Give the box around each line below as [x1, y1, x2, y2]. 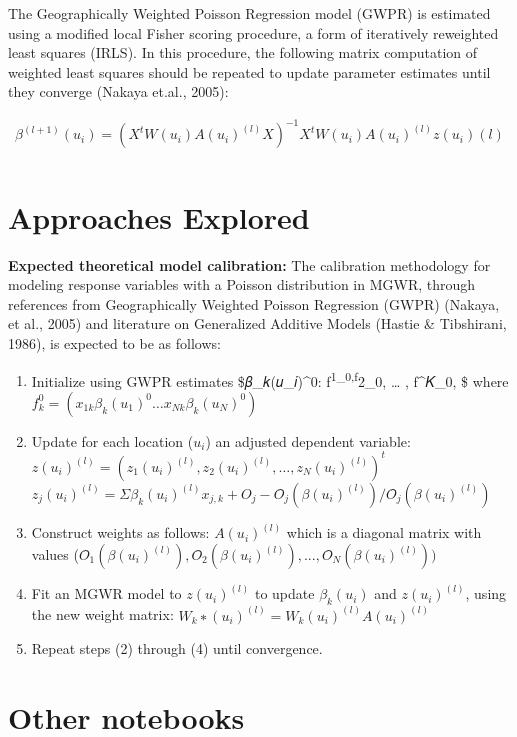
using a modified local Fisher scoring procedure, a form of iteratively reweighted [8, 22, 499, 43]
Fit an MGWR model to [31, 583, 182, 604]
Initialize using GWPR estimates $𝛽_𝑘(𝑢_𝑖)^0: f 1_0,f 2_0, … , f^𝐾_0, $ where [31, 367, 509, 391]
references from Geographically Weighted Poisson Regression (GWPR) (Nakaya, [8, 293, 500, 314]
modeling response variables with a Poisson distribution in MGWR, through [8, 274, 476, 295]
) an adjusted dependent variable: [205, 430, 411, 451]
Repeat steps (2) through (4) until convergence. [31, 638, 323, 659]
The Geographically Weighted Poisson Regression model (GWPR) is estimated [8, 3, 491, 23]
